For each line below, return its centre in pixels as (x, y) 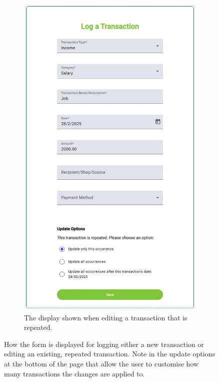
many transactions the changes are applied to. (74, 373)
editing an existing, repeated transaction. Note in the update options (109, 354)
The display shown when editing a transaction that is (106, 317)
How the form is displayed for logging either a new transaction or (104, 344)
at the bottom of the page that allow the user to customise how (101, 363)
